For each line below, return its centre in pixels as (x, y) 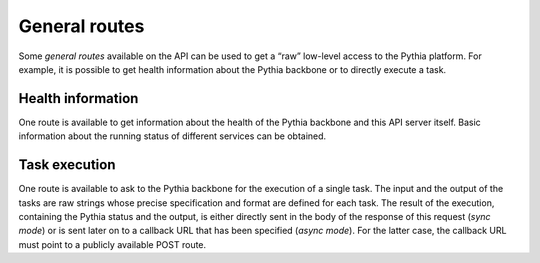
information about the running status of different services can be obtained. (172, 136)
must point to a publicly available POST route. (112, 244)
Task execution (67, 165)
